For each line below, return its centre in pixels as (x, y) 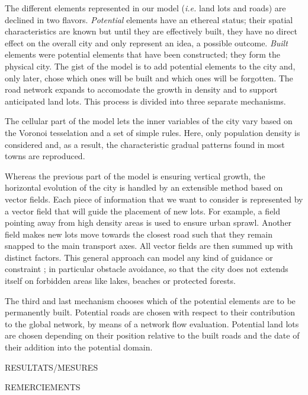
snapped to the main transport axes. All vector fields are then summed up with (149, 246)
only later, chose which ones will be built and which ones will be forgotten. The (149, 78)
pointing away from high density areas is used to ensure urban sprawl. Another (148, 222)
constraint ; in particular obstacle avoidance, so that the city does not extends (147, 269)
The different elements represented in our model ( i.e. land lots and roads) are (145, 8)
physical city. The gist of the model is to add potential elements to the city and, (150, 66)
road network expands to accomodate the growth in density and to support (141, 89)
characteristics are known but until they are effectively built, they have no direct (151, 31)
